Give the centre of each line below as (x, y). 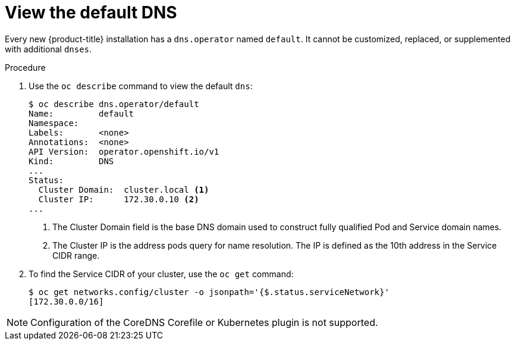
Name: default (81, 113)
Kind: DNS (71, 161)
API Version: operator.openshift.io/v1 (124, 151)
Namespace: (54, 123)
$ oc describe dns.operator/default (114, 104)
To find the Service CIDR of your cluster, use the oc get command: (161, 274)
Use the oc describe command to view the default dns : (141, 86)
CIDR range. (76, 255)
